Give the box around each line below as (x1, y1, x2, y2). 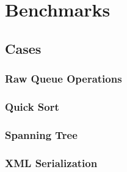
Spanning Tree (5, 127, 78, 142)
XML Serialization (5, 155, 98, 170)
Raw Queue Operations (5, 71, 122, 86)
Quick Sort (5, 99, 59, 114)
